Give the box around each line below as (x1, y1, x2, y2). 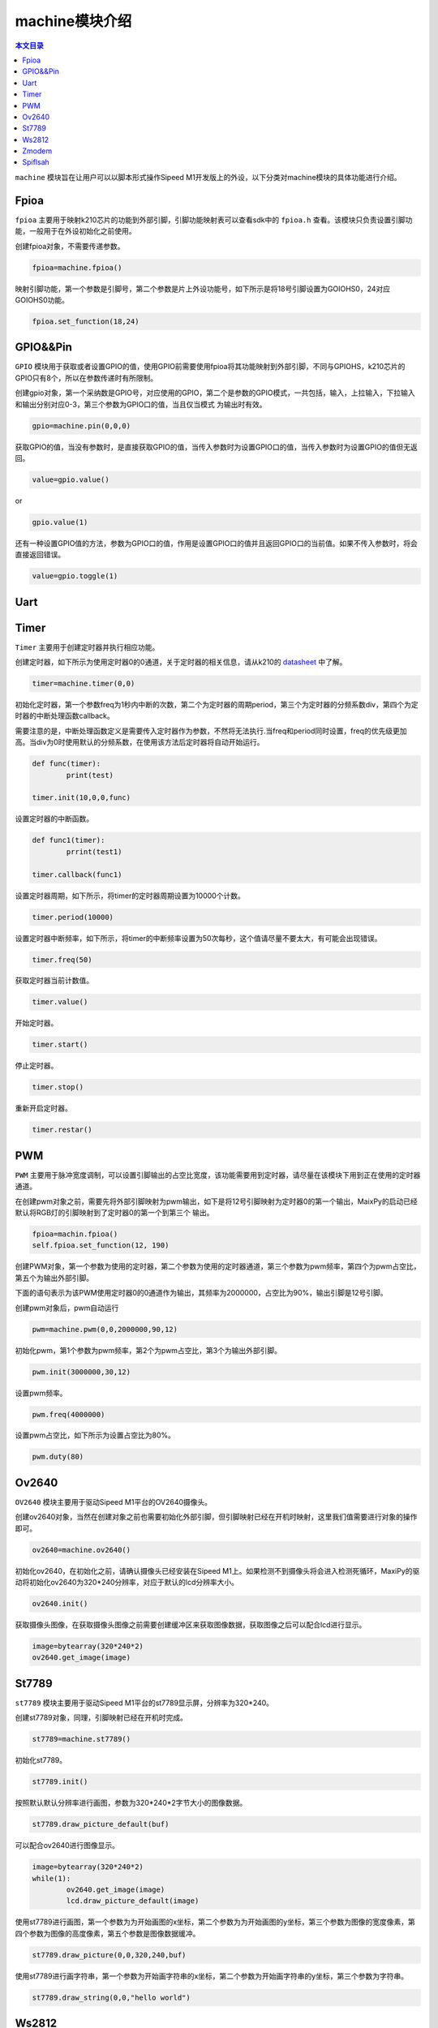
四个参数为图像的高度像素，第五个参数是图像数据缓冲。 (15, 1928, 200, 1938)
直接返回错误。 (15, 550, 65, 560)
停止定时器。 (15, 1061, 58, 1071)
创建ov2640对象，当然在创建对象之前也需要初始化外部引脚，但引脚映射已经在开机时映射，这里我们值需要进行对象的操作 (15, 1512, 418, 1522)
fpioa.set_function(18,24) (32, 316, 140, 326)
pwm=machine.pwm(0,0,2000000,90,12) (32, 1325, 178, 1334)
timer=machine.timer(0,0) (32, 679, 135, 689)
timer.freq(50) (32, 955, 92, 965)
